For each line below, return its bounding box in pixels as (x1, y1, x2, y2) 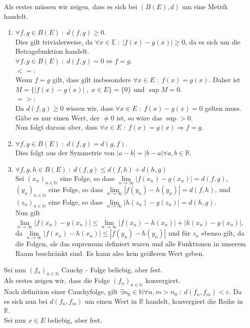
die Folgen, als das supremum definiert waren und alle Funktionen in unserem (15, 239, 246, 249)
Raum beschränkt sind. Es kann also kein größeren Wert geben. (15, 248, 204, 258)
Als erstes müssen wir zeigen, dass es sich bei (4, 1, 138, 11)
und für (168, 228, 190, 238)
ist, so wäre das (116, 112, 162, 122)
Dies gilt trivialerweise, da (15, 36, 93, 46)
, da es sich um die (185, 36, 241, 46)
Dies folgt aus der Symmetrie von (15, 148, 115, 158)
